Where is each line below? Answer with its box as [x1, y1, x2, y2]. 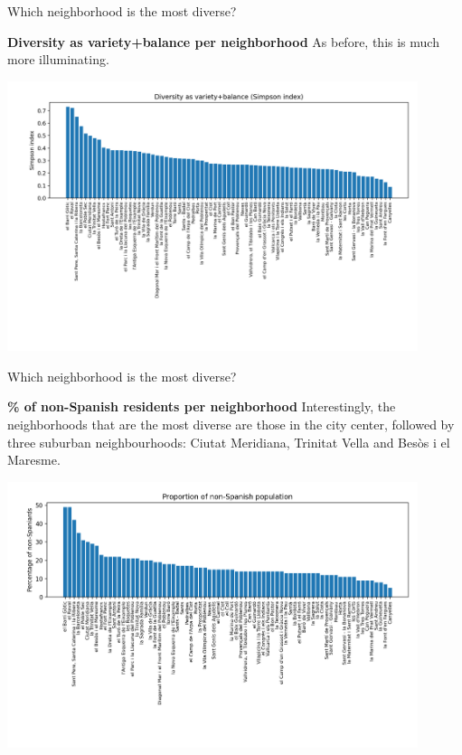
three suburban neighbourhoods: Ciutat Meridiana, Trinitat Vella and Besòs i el [7, 432, 450, 451]
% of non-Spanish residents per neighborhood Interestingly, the [7, 397, 396, 416]
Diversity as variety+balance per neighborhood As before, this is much [7, 32, 439, 51]
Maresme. [7, 450, 61, 469]
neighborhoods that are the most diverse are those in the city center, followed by [7, 415, 455, 434]
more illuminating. [7, 50, 109, 69]
